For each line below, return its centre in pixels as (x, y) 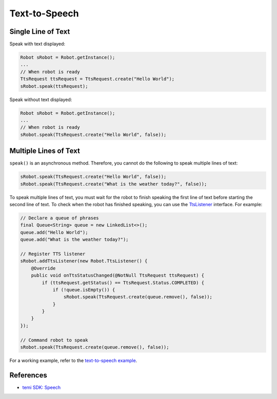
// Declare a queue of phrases (60, 218)
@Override (43, 268)
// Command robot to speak (54, 340)
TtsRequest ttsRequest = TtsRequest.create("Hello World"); (97, 79)
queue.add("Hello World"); (54, 232)
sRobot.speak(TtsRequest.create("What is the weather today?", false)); (114, 184)
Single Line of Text (40, 32)
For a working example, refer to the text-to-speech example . (73, 361)
